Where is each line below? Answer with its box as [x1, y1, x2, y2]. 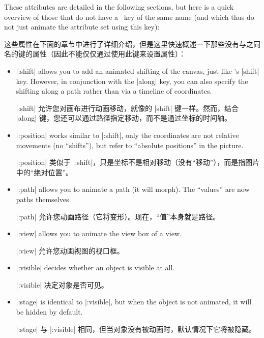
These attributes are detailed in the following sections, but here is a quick [4, 2, 234, 12]
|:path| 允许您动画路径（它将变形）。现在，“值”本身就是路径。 [16, 211, 220, 221]
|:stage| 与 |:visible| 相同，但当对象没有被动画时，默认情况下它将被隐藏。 [16, 323, 256, 334]
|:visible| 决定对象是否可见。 [16, 279, 108, 290]
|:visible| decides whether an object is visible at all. [16, 262, 175, 273]
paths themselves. [16, 193, 71, 204]
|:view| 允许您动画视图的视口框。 [16, 245, 124, 256]
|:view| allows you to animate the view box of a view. [16, 228, 182, 239]
